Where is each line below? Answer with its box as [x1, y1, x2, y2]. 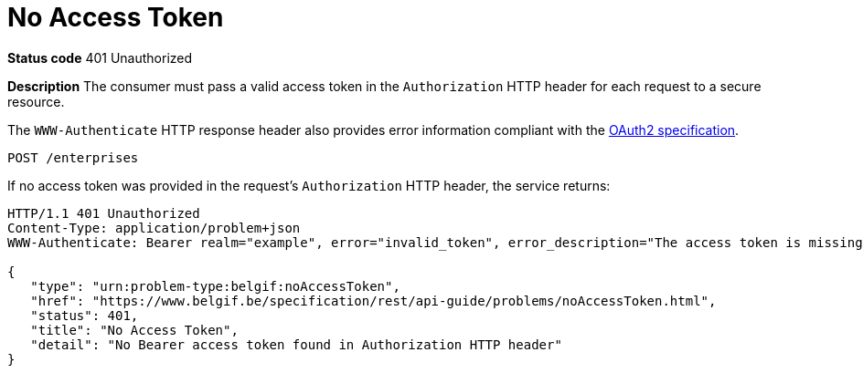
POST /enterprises [7, 150, 139, 165]
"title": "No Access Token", [30, 322, 239, 337]
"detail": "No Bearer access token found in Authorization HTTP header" [30, 337, 562, 352]
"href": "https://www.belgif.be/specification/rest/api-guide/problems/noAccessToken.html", [30, 293, 717, 308]
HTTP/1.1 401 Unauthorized [7, 205, 200, 221]
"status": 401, [30, 307, 139, 323]
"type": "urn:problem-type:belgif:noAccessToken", [30, 278, 400, 294]
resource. [7, 93, 65, 109]
